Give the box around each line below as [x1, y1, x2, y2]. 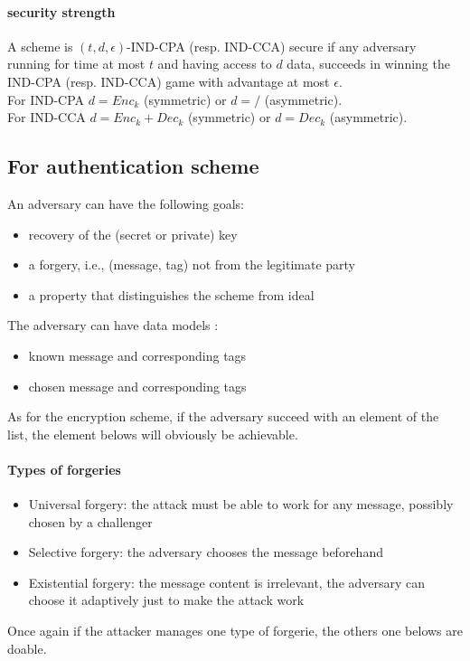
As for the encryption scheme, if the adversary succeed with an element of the [7, 407, 439, 426]
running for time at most [7, 54, 146, 73]
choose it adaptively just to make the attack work [28, 590, 305, 609]
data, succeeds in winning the [287, 54, 450, 73]
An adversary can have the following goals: [7, 194, 244, 212]
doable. [7, 638, 47, 657]
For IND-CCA [7, 108, 86, 127]
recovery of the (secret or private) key [28, 224, 238, 243]
